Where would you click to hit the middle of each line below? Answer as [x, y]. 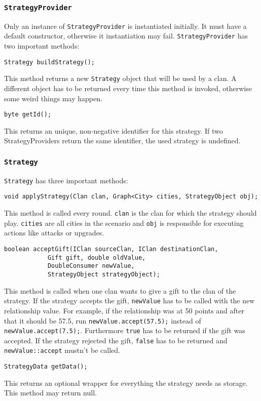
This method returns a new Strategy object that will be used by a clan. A [120, 78]
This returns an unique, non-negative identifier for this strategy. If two [114, 130]
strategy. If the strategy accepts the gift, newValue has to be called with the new [129, 300]
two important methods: [42, 46]
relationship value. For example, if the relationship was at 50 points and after [124, 310]
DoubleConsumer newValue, [91, 266]
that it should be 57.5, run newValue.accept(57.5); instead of [103, 320]
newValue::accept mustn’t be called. [62, 350]
